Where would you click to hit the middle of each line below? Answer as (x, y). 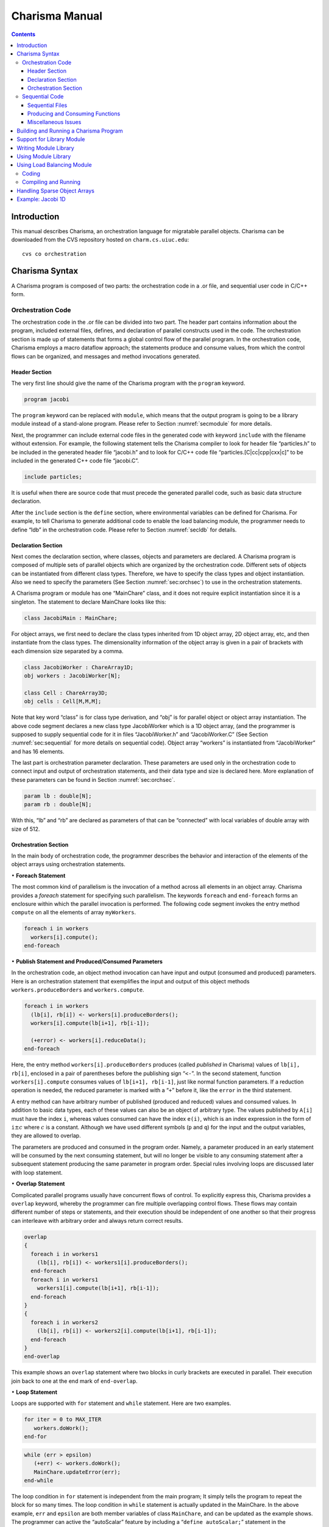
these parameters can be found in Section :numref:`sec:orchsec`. (93, 779)
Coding (31, 173)
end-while (39, 1480)
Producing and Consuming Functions (74, 114)
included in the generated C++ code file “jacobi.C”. (75, 461)
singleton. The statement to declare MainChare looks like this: (89, 602)
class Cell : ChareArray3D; (66, 693)
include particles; (53, 477)
